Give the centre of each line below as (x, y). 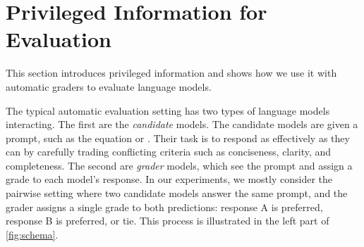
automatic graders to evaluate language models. (109, 86)
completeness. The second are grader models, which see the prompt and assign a (179, 165)
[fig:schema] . (32, 234)
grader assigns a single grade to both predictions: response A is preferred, (164, 207)
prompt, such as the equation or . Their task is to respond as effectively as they (178, 138)
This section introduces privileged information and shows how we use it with (171, 73)
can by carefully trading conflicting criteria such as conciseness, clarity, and (169, 152)
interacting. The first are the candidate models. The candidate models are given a (182, 124)
